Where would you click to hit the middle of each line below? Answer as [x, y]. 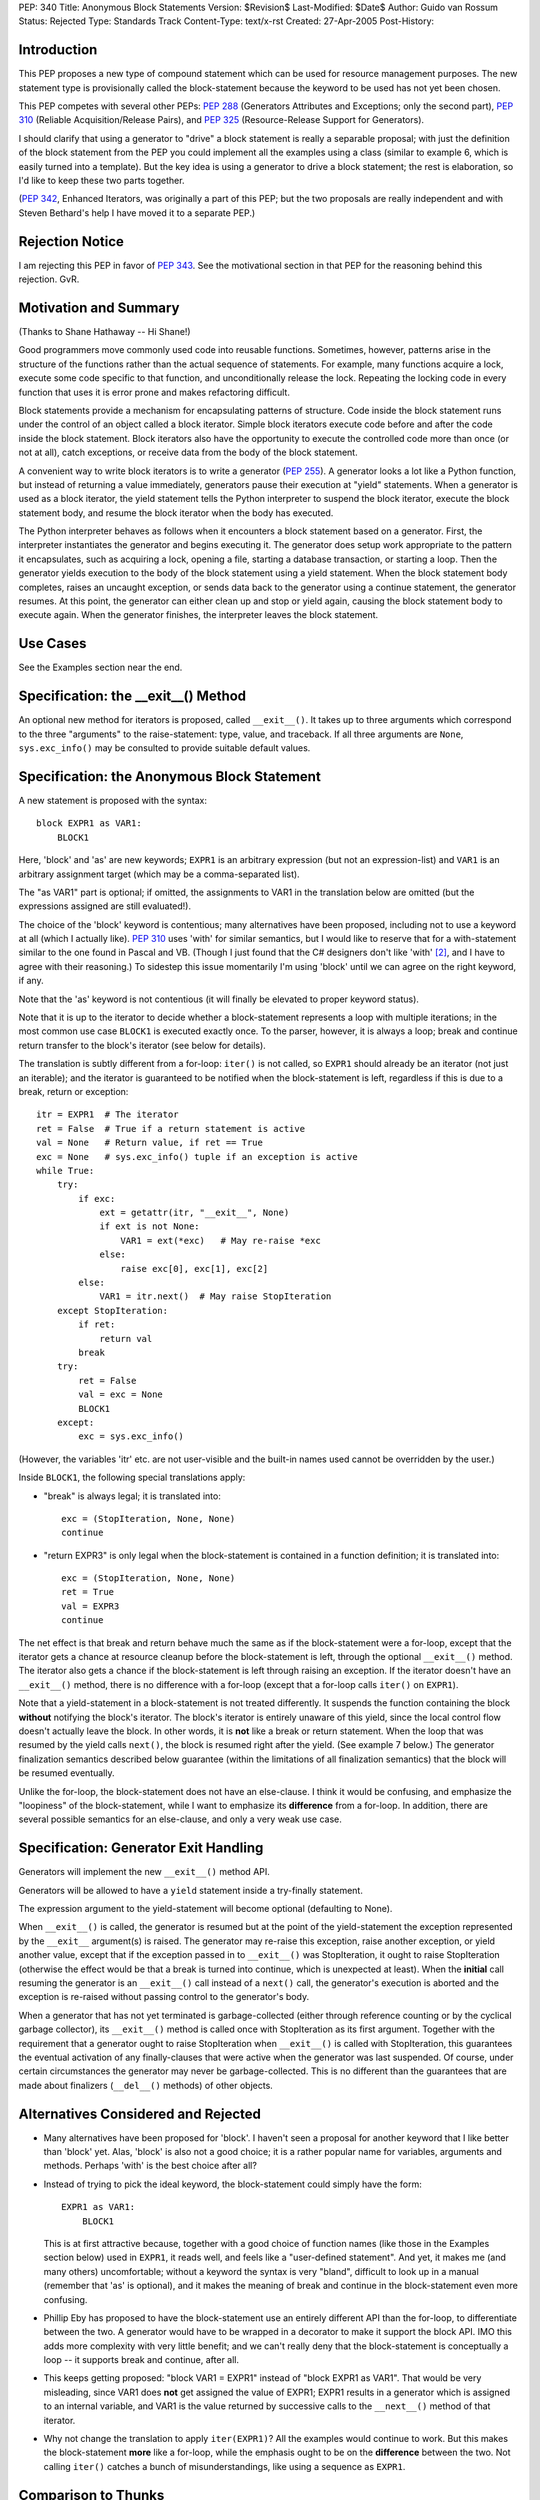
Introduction [58, 50]
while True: [65, 1170]
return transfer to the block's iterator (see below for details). [142, 1045]
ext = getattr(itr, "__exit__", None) [194, 1213]
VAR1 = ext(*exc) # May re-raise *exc [221, 1240]
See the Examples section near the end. [100, 667]
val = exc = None [121, 1394]
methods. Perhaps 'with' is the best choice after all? [150, 2166]
